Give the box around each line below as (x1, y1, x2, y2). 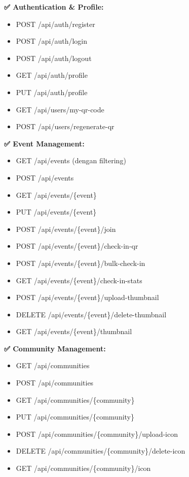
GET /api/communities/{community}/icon (16, 463, 151, 473)
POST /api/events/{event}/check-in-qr (16, 241, 138, 251)
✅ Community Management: (4, 343, 106, 353)
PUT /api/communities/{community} (16, 411, 135, 422)
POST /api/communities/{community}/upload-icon (16, 428, 178, 439)
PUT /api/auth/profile (16, 86, 88, 97)
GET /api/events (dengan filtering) (16, 155, 126, 166)
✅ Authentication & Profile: (4, 2, 104, 12)
